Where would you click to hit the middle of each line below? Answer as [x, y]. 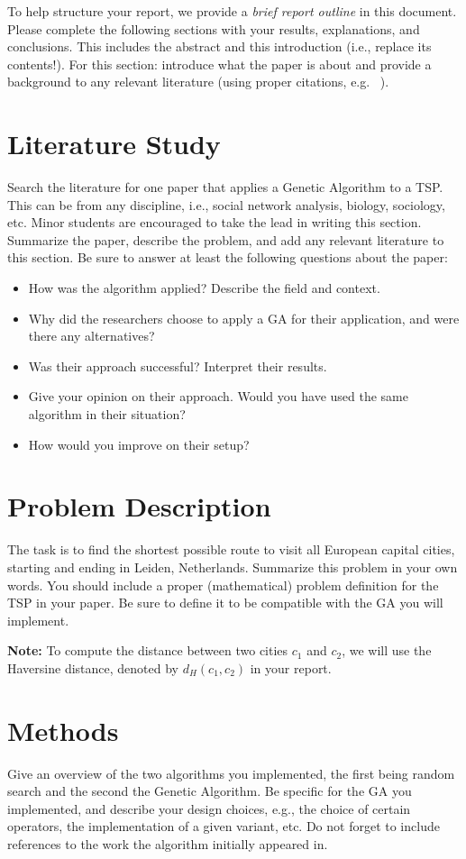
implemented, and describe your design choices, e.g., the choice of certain [209, 808]
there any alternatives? [91, 336]
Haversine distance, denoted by [93, 667]
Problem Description [139, 506]
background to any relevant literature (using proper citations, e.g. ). [198, 82]
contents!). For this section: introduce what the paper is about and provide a [219, 64]
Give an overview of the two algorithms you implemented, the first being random [231, 773]
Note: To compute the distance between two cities [148, 650]
